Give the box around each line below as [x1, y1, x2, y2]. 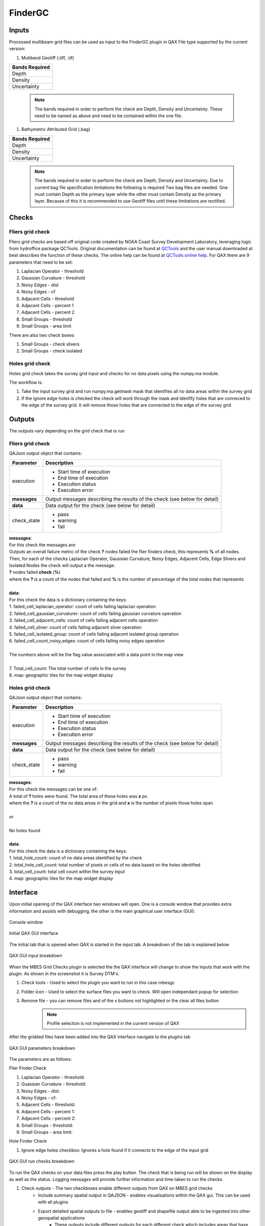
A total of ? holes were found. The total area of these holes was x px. [9, 793, 149, 799]
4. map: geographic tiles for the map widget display [9, 875, 113, 881]
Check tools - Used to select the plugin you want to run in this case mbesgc [21, 980, 175, 986]
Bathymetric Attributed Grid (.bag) [21, 127, 90, 132]
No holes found [9, 827, 40, 833]
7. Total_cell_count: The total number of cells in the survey [9, 665, 127, 671]
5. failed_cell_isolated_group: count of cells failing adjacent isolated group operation [9, 631, 179, 637]
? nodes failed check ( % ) [9, 569, 61, 575]
